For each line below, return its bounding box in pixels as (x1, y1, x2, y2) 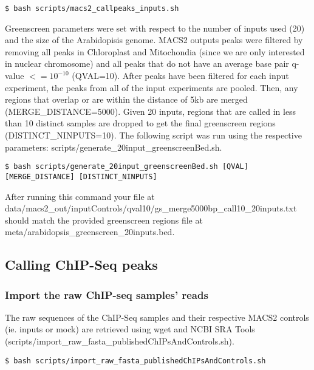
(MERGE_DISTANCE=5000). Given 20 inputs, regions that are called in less (5, 104, 296, 117)
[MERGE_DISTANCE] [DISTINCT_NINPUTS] (5, 172, 157, 181)
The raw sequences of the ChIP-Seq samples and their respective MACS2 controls (5, 310, 309, 323)
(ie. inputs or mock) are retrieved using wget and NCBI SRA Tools (5, 323, 255, 335)
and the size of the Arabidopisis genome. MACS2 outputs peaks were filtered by (5, 33, 303, 46)
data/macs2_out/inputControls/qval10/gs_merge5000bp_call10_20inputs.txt (5, 202, 297, 214)
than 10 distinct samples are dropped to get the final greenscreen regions (5, 117, 276, 129)
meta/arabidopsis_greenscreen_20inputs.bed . (5, 225, 175, 238)
